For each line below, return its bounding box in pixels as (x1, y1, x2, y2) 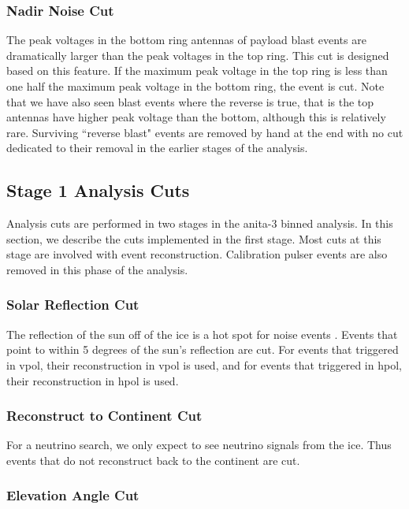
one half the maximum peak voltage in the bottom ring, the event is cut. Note (6, 78, 385, 94)
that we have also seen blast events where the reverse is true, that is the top (6, 93, 374, 110)
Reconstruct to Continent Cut (6, 406, 203, 425)
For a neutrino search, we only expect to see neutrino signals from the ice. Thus (6, 437, 392, 453)
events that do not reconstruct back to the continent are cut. (6, 451, 300, 468)
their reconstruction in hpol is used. (6, 372, 179, 388)
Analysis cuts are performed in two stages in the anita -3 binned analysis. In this (6, 215, 393, 232)
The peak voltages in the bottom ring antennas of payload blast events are (6, 32, 366, 48)
